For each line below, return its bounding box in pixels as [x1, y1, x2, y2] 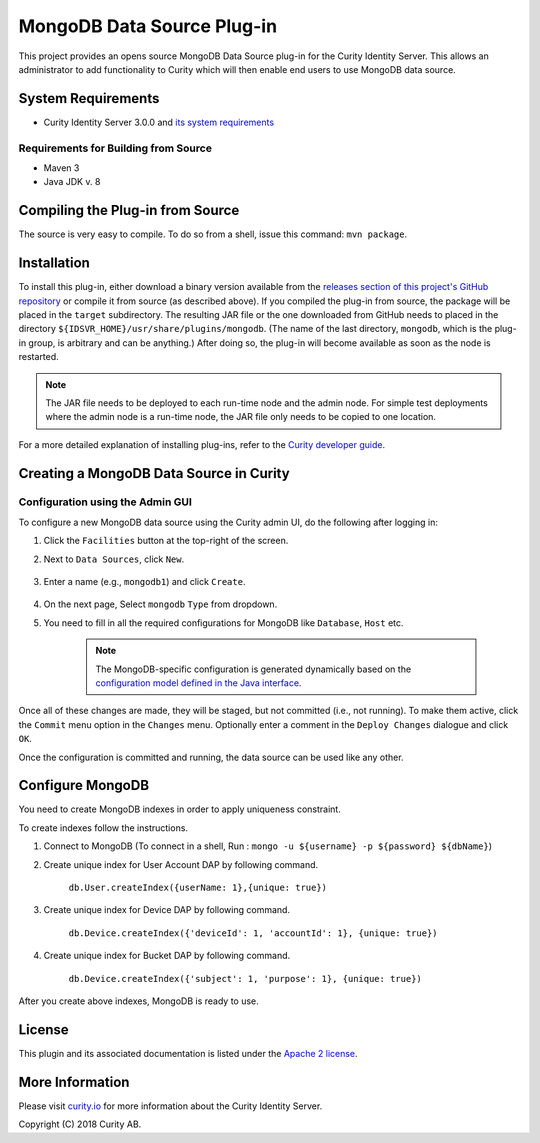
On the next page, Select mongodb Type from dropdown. [43, 598, 278, 610]
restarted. [18, 351, 59, 363]
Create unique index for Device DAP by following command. [43, 904, 290, 916]
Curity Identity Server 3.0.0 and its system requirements [43, 116, 275, 128]
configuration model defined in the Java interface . [95, 676, 302, 689]
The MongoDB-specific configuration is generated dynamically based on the [95, 663, 412, 675]
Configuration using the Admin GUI [18, 495, 192, 509]
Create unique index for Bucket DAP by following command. [43, 950, 291, 962]
